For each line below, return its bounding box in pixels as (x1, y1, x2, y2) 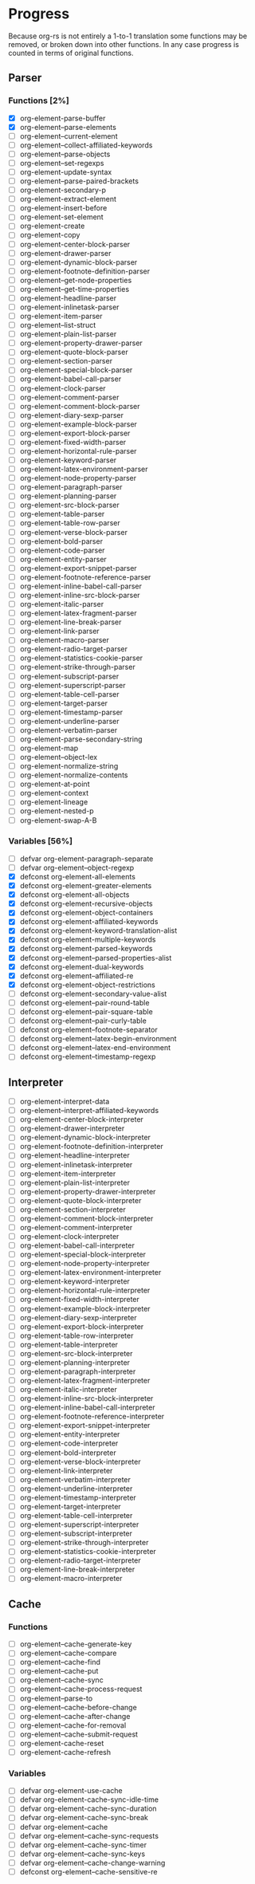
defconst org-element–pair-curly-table (19, 1016, 147, 1025)
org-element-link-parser (19, 627, 100, 636)
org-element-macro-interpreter (19, 1574, 123, 1583)
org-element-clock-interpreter (19, 1232, 120, 1241)
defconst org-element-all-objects (19, 890, 130, 899)
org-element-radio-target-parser (19, 644, 128, 654)
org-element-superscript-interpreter (19, 1520, 139, 1529)
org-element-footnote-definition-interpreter (19, 1142, 163, 1151)
